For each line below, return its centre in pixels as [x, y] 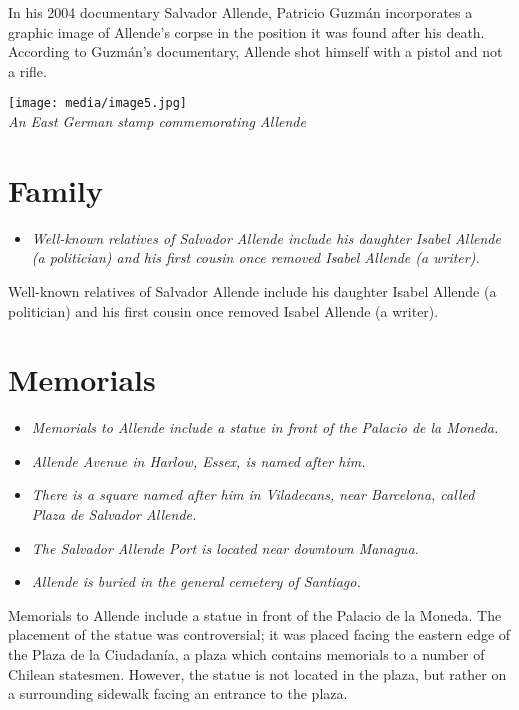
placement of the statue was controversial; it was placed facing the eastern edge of [259, 634]
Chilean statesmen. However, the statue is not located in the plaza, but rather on [257, 673]
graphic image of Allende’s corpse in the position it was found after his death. [246, 31]
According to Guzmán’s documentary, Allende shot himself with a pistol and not [255, 51]
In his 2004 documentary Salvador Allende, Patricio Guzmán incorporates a [240, 12]
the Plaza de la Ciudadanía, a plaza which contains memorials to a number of [246, 654]
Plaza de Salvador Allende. [114, 514]
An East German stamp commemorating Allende [157, 121]
